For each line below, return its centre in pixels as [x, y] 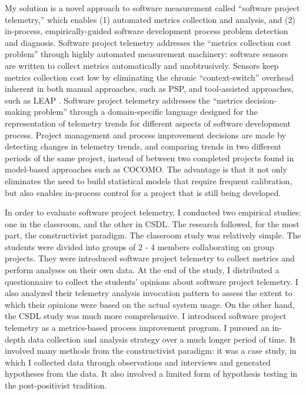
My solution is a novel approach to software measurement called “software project [152, 8]
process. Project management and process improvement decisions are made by [145, 135]
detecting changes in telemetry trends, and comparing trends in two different [143, 146]
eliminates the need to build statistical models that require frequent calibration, [149, 180]
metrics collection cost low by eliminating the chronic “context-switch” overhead [149, 77]
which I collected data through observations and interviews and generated [138, 362]
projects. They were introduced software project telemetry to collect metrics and [150, 258]
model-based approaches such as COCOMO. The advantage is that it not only [146, 169]
